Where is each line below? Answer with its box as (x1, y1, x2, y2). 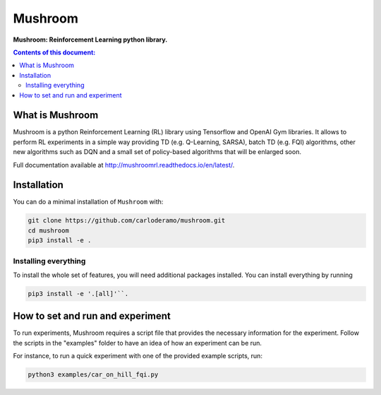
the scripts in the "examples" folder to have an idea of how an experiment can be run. (13, 338, 262, 347)
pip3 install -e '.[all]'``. (28, 290, 129, 297)
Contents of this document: (13, 48, 96, 57)
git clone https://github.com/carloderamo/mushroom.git (28, 216, 226, 225)
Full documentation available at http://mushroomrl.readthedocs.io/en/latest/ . (13, 160, 235, 169)
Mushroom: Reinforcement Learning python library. (13, 35, 168, 44)
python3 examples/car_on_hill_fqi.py (28, 371, 159, 379)
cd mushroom (28, 226, 70, 235)
